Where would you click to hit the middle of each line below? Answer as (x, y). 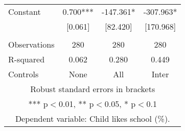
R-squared (27, 59)
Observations (31, 44)
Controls (24, 74)
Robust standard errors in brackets (93, 89)
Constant (25, 12)
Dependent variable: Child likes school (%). (92, 118)
